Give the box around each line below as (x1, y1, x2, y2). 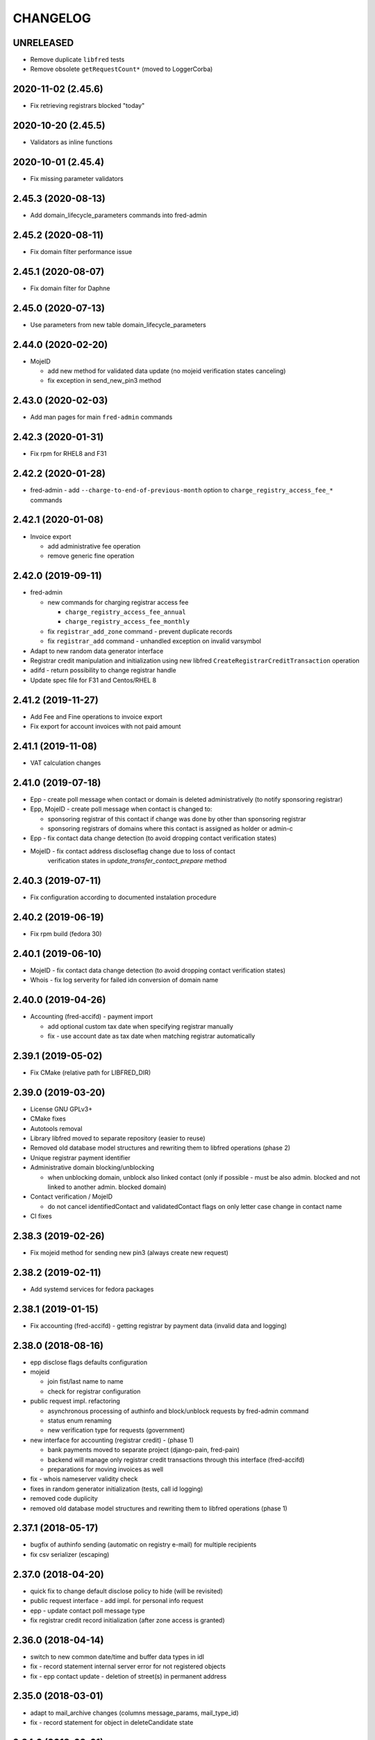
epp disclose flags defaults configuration (30, 1358, 148, 1366)
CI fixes (30, 1212, 52, 1221)
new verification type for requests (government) (47, 1426, 185, 1434)
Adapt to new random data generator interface (30, 647, 164, 655)
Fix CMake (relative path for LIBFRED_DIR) (30, 1068, 151, 1077)
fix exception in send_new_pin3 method (47, 377, 162, 385)
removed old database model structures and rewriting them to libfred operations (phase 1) (30, 1504, 287, 1512)
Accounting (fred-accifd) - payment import (30, 1013, 153, 1021)
